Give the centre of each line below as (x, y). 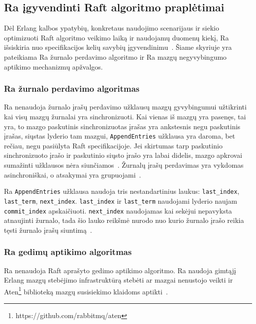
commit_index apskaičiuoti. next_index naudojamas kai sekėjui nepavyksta (118, 210)
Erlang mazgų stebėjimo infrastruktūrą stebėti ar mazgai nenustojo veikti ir (118, 280)
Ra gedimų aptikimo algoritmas (68, 252)
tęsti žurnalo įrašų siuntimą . (48, 230)
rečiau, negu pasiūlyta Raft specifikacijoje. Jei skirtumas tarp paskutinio (113, 145)
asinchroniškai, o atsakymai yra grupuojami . (73, 174)
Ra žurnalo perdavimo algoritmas (72, 89)
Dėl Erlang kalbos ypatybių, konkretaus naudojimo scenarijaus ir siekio (112, 28)
